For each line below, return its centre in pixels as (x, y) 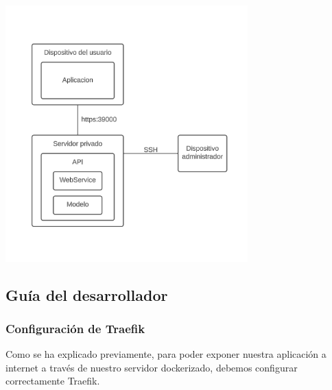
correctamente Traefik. (53, 381)
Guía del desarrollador (87, 294)
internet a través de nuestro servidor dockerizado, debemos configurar (152, 367)
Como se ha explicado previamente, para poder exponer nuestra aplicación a (166, 354)
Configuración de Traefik (75, 328)
